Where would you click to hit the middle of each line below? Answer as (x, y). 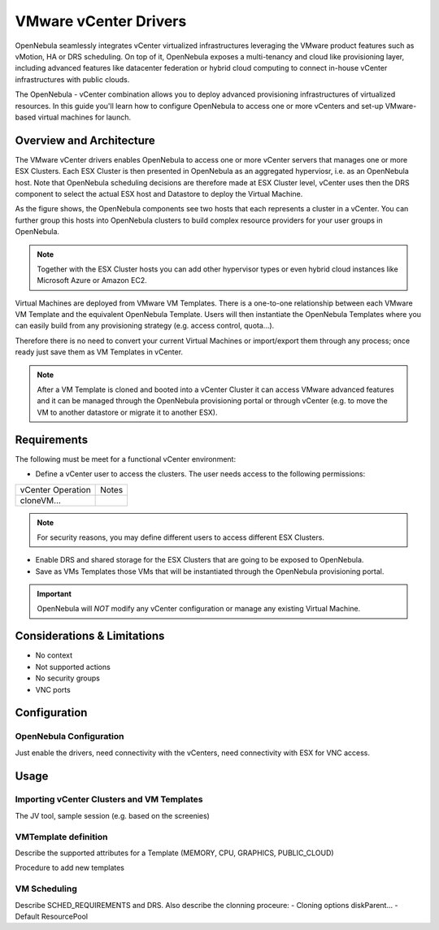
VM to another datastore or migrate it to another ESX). (127, 412)
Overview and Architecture (85, 140)
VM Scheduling (46, 889)
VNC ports (53, 689)
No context (54, 655)
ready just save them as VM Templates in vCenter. (99, 352)
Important (54, 594)
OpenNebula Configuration (70, 737)
